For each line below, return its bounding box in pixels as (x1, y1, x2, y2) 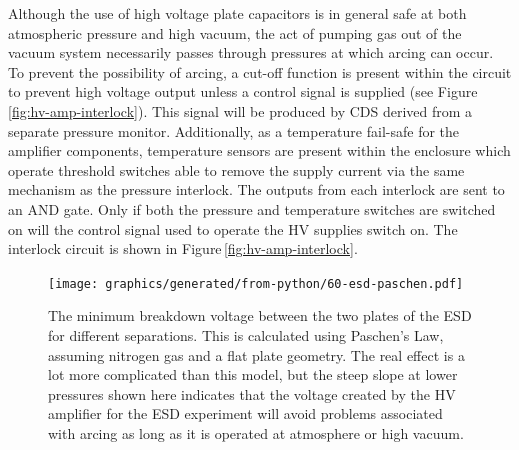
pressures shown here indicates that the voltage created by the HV (48, 383, 456, 404)
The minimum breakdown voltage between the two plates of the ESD (48, 305, 472, 326)
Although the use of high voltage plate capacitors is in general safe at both (8, 3, 467, 23)
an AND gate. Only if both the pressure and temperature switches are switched (8, 198, 496, 219)
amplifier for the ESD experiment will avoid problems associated (48, 403, 443, 424)
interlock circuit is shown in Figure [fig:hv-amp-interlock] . (8, 238, 358, 259)
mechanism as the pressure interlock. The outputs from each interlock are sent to (8, 179, 505, 200)
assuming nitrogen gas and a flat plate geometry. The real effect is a (48, 344, 465, 365)
